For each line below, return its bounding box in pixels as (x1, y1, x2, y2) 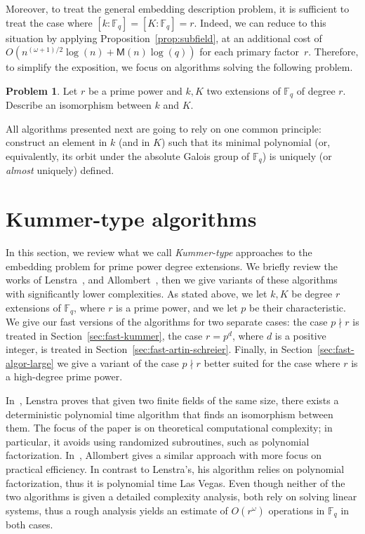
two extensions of (206, 83, 281, 98)
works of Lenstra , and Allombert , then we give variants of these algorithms (6, 272, 338, 287)
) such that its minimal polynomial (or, (161, 135, 331, 149)
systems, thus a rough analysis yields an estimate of (6, 502, 228, 517)
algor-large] (6, 355, 54, 370)
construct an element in (6, 135, 107, 149)
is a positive (274, 328, 326, 342)
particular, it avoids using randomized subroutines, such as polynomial (6, 434, 310, 448)
